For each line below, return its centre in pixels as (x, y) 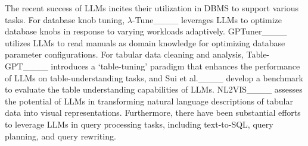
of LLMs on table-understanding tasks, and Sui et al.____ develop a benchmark (154, 77)
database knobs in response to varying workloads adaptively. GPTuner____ (146, 31)
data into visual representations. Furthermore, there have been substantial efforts (153, 112)
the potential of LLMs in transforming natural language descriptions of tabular (149, 101)
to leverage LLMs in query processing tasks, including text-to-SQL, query (139, 124)
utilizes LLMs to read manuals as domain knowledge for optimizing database (145, 42)
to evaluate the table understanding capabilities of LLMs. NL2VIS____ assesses (154, 89)
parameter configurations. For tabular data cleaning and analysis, (124, 54)
